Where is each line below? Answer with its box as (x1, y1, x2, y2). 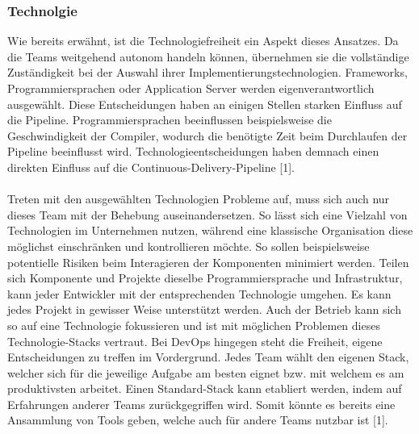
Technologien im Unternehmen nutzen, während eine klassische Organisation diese (7, 222, 413, 239)
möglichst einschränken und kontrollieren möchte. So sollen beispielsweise (7, 237, 370, 254)
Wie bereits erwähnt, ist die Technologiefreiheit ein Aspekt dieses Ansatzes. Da (7, 32, 399, 49)
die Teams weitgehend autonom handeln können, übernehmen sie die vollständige (7, 48, 409, 65)
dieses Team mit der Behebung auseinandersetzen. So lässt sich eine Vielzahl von (7, 206, 408, 223)
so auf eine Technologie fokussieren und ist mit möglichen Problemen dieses (7, 316, 380, 333)
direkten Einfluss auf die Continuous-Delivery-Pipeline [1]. (7, 158, 295, 175)
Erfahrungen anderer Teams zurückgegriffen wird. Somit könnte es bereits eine (7, 395, 396, 412)
